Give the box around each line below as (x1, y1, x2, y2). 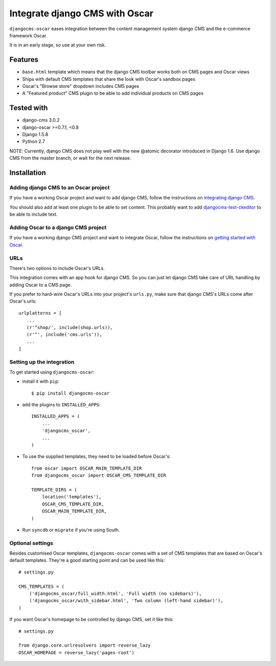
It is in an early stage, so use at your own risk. (9, 42, 106, 48)
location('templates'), (41, 494, 102, 500)
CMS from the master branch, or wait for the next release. (9, 155, 131, 161)
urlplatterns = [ (18, 310, 62, 316)
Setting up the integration (9, 358, 75, 365)
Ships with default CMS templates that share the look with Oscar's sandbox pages (22, 76, 195, 82)
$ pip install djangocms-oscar (31, 390, 110, 396)
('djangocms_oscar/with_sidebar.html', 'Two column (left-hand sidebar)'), (29, 598, 223, 604)
